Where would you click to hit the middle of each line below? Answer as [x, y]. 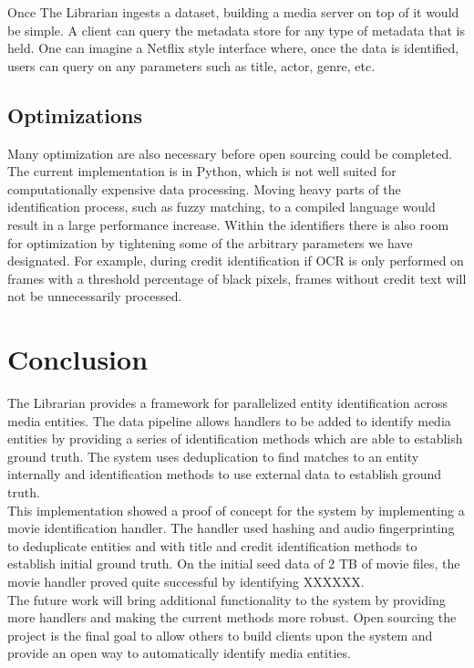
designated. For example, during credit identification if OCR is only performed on [236, 261]
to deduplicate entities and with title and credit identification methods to [212, 545]
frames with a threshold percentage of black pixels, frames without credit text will [237, 278]
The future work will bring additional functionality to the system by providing [227, 599]
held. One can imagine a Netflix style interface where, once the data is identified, [233, 48]
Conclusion [78, 359]
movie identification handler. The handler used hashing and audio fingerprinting [231, 528]
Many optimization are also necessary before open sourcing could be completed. [230, 153]
